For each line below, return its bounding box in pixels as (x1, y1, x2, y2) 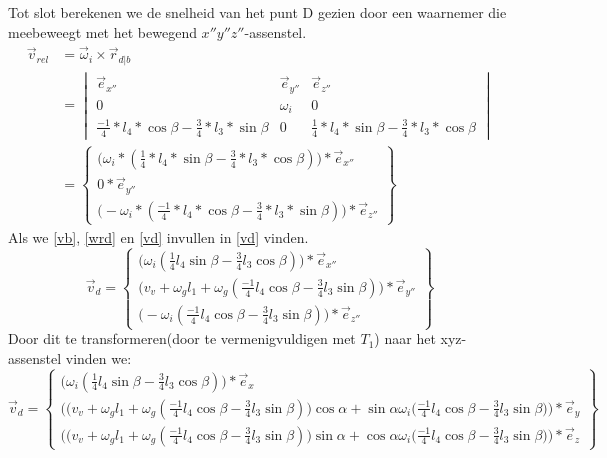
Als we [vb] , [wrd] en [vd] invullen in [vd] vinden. (8, 226, 309, 247)
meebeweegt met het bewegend (8, 21, 197, 42)
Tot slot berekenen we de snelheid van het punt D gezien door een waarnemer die (8, 2, 507, 22)
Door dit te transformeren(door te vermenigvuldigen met (8, 328, 356, 349)
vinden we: (65, 347, 132, 368)
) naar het (374, 328, 436, 349)
